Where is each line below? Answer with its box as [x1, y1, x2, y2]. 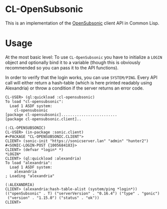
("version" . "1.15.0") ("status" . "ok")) [7, 195, 99, 200]
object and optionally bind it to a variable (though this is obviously [5, 59, 141, 65]
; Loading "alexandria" [5, 173, 55, 178]
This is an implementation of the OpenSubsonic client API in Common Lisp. [5, 20, 159, 26]
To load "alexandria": [5, 160, 52, 165]
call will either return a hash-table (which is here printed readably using [5, 79, 152, 85]
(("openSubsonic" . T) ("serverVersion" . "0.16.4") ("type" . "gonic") [5, 191, 160, 196]
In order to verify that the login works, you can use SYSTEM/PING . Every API [5, 74, 157, 80]
